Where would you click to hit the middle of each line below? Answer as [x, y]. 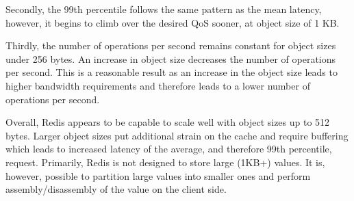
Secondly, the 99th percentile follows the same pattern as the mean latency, [164, 9]
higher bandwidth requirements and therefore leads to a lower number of [158, 85]
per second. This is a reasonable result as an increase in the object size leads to [172, 72]
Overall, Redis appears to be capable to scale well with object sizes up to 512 [168, 122]
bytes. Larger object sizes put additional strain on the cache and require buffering [177, 135]
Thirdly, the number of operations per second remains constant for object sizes [171, 45]
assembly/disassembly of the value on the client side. [116, 189]
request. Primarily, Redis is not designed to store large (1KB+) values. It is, [165, 162]
